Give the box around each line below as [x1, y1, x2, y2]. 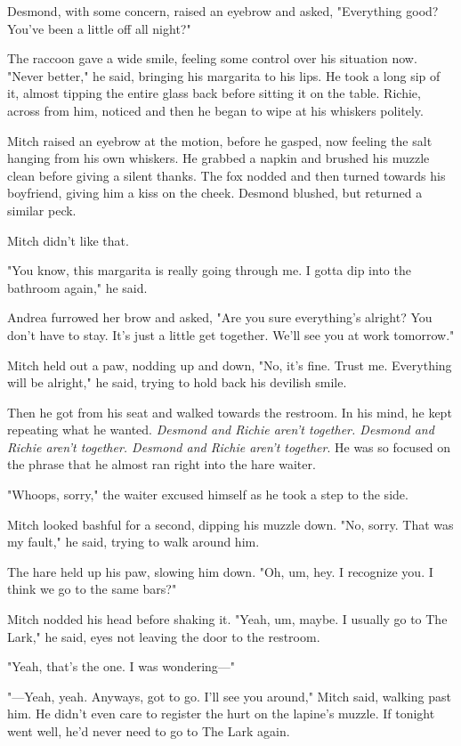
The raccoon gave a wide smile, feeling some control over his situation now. [7, 49, 417, 68]
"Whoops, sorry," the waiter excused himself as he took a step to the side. [7, 485, 408, 504]
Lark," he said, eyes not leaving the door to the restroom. [7, 627, 320, 645]
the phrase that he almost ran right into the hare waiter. [7, 455, 316, 474]
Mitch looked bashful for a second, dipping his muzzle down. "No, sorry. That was [7, 515, 454, 533]
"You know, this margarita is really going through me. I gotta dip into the [7, 261, 411, 280]
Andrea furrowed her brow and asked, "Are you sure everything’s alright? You [7, 308, 433, 327]
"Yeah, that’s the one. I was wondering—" [7, 657, 236, 676]
